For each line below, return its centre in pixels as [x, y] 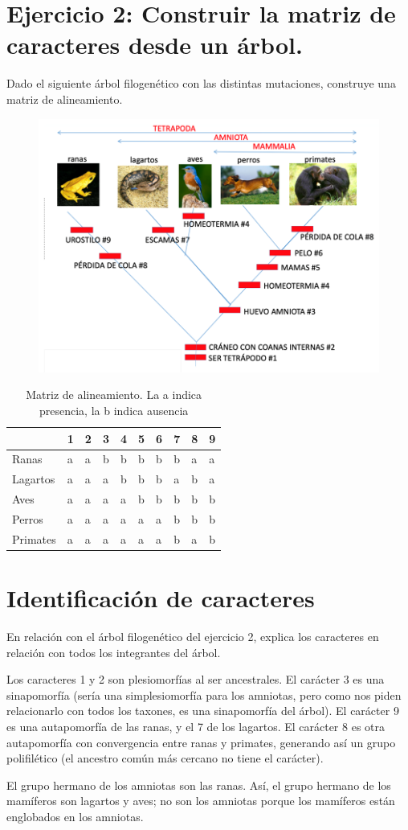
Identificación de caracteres [161, 598]
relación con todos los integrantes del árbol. [114, 652]
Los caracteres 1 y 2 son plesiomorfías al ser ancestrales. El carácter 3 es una [196, 679]
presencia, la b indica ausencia [114, 411]
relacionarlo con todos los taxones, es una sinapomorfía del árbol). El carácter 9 [203, 711]
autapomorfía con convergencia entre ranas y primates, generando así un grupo [201, 742]
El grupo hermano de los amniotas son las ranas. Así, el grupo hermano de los [199, 785]
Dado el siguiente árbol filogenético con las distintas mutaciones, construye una [201, 83]
